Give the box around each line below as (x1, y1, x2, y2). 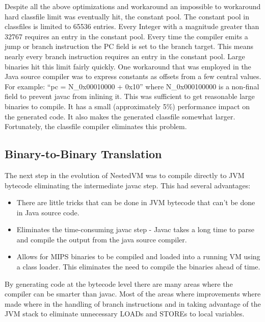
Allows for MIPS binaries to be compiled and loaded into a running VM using (16, 251, 260, 262)
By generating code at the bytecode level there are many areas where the (5, 278, 233, 289)
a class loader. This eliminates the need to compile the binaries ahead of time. (16, 261, 260, 272)
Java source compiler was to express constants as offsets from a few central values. (5, 71, 261, 82)
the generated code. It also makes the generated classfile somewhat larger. (5, 111, 235, 121)
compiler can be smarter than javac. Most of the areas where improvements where (5, 288, 261, 299)
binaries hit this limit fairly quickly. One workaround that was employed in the (5, 61, 251, 71)
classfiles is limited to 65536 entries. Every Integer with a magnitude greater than (5, 21, 259, 32)
